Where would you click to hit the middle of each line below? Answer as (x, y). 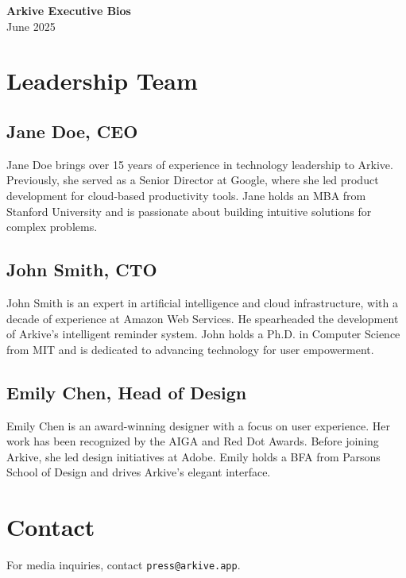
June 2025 (31, 26)
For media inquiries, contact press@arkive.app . (124, 565)
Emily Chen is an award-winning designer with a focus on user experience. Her (198, 425)
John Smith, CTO (82, 270)
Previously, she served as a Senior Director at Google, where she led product (193, 180)
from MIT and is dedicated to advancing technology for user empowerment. (190, 349)
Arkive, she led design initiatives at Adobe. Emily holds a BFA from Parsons (193, 456)
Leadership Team (102, 81)
